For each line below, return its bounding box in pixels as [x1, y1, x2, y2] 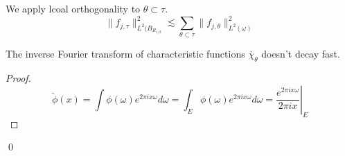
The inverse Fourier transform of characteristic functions [6, 46, 245, 61]
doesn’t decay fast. [261, 46, 340, 61]
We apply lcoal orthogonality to [6, 1, 141, 15]
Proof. [6, 71, 31, 85]
